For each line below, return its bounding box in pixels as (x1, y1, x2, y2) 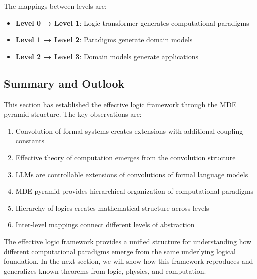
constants (15, 135, 45, 146)
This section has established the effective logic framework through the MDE (4, 99, 237, 109)
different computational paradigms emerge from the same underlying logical (4, 246, 236, 256)
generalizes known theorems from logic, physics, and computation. (4, 265, 206, 276)
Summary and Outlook (4, 75, 125, 91)
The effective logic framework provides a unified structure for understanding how (4, 236, 252, 246)
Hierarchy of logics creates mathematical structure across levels (15, 202, 209, 213)
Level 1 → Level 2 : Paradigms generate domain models (15, 34, 193, 45)
